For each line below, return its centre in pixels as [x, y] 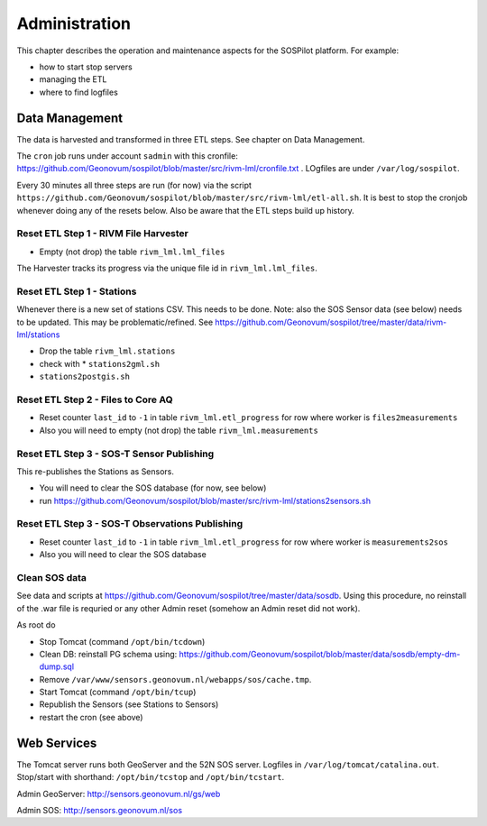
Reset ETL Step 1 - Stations [77, 291]
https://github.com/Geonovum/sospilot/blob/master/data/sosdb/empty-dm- [320, 654]
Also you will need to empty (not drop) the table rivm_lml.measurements [179, 430]
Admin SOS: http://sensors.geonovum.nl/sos [100, 810]
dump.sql [57, 666]
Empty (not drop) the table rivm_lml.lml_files [132, 252]
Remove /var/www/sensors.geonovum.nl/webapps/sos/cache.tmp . [175, 679]
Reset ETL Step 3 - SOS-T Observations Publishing [130, 524]
